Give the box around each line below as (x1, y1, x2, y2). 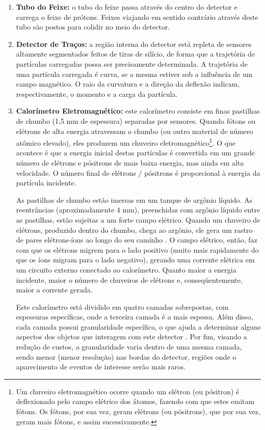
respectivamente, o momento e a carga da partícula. (16, 88, 178, 99)
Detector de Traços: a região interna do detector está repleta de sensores (16, 38, 252, 49)
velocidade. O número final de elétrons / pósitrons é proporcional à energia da (16, 167, 260, 178)
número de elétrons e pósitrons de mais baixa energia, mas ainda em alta (16, 157, 244, 168)
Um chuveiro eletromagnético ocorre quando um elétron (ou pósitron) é (16, 386, 240, 396)
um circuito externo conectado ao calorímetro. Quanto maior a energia (16, 264, 236, 275)
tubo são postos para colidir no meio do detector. (16, 21, 170, 32)
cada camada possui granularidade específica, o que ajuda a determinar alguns (16, 321, 261, 332)
